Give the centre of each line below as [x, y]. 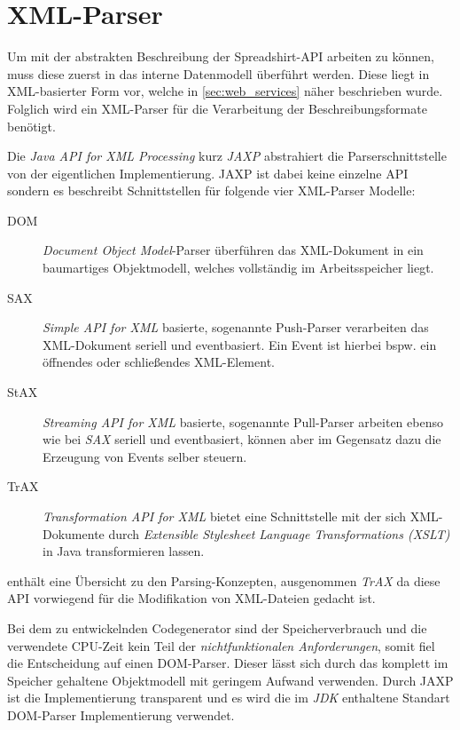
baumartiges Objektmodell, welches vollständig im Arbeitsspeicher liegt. [238, 268]
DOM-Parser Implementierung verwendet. [121, 714]
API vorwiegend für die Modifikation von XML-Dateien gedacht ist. [191, 598]
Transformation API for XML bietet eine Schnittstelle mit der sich [224, 516]
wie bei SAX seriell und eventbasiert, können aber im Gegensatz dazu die [242, 439]
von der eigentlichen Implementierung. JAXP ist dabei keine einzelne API [208, 173]
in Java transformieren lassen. [124, 551]
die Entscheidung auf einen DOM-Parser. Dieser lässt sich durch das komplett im [228, 663]
